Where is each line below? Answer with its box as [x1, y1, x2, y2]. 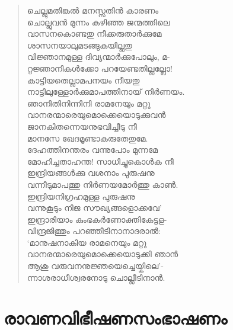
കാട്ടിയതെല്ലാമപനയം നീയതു [27, 73, 140, 86]
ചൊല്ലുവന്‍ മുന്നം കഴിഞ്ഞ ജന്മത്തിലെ [27, 15, 170, 28]
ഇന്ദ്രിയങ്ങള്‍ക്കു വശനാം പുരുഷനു [27, 166, 155, 179]
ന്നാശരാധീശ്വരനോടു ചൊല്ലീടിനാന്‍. [27, 271, 165, 283]
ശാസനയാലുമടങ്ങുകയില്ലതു [27, 39, 132, 51]
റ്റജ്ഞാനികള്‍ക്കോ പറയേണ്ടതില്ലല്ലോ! [27, 62, 173, 74]
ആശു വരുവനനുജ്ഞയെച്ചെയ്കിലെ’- [27, 259, 164, 272]
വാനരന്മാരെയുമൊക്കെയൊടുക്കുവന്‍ [27, 108, 166, 121]
